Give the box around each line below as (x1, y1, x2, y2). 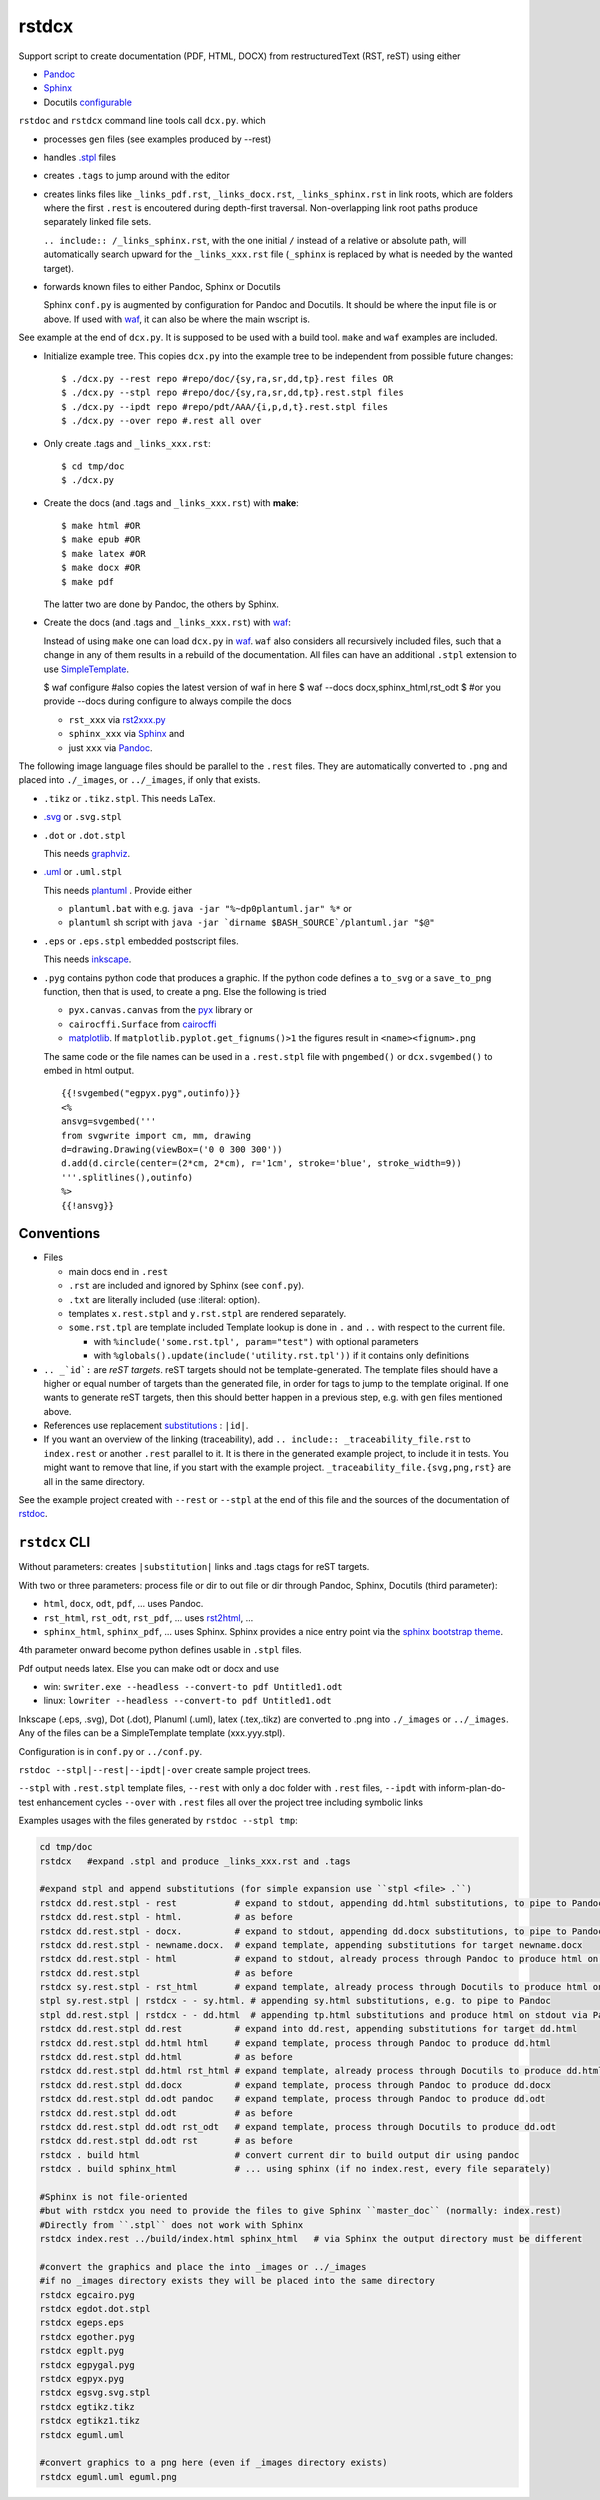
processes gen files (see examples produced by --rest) (43, 133, 272, 145)
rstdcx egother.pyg (39, 2331, 135, 2342)
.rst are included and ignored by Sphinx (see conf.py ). (68, 1280, 305, 1292)
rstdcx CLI (18, 1534, 91, 1551)
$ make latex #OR (61, 548, 146, 559)
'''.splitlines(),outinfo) (61, 1171, 194, 1183)
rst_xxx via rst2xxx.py (68, 713, 166, 725)
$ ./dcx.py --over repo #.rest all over (61, 415, 262, 427)
